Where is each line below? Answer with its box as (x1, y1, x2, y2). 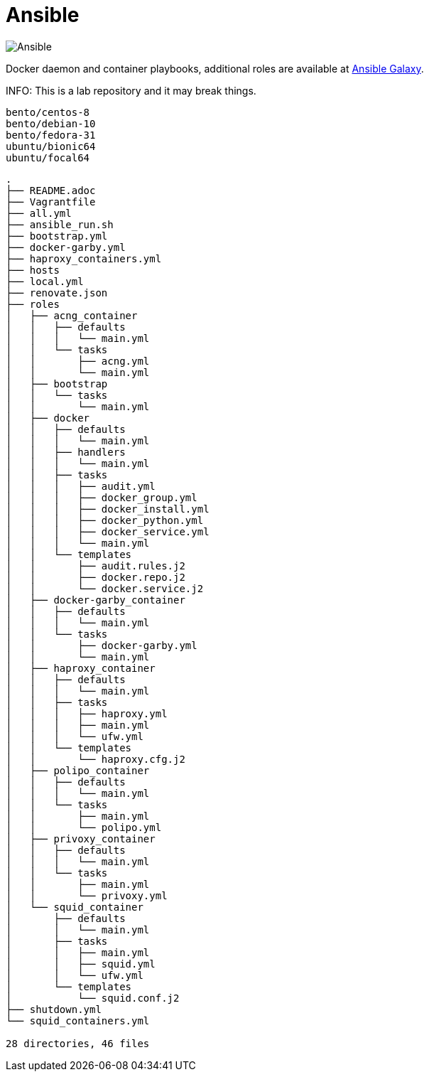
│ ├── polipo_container (6, 764, 150, 776)
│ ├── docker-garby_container (6, 594, 185, 606)
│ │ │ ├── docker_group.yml (6, 491, 197, 503)
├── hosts (6, 264, 60, 276)
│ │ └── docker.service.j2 (6, 582, 204, 594)
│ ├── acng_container (6, 309, 138, 321)
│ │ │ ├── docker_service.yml (6, 525, 210, 537)
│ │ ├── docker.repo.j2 (6, 571, 185, 583)
